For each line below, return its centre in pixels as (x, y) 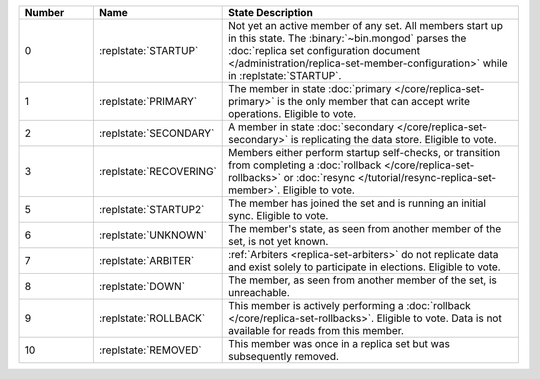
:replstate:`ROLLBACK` (152, 318)
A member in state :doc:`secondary (311, 127)
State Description (271, 12)
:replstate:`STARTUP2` (151, 209)
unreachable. (259, 292)
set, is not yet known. (278, 241)
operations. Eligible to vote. (292, 113)
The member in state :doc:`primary (310, 88)
